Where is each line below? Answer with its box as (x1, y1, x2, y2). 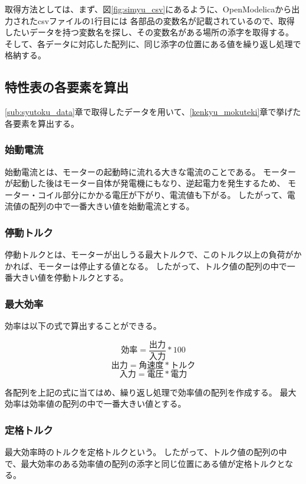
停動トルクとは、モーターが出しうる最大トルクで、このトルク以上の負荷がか (5, 248, 302, 261)
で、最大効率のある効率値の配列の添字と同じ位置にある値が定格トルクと (5, 457, 285, 469)
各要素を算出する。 (5, 117, 79, 129)
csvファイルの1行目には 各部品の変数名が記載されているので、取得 (37, 14, 295, 27)
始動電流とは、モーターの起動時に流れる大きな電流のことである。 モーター (5, 165, 297, 177)
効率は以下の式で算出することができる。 (5, 320, 162, 332)
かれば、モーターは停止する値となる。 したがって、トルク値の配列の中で (5, 259, 287, 272)
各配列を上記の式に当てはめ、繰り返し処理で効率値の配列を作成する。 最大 (5, 386, 297, 398)
